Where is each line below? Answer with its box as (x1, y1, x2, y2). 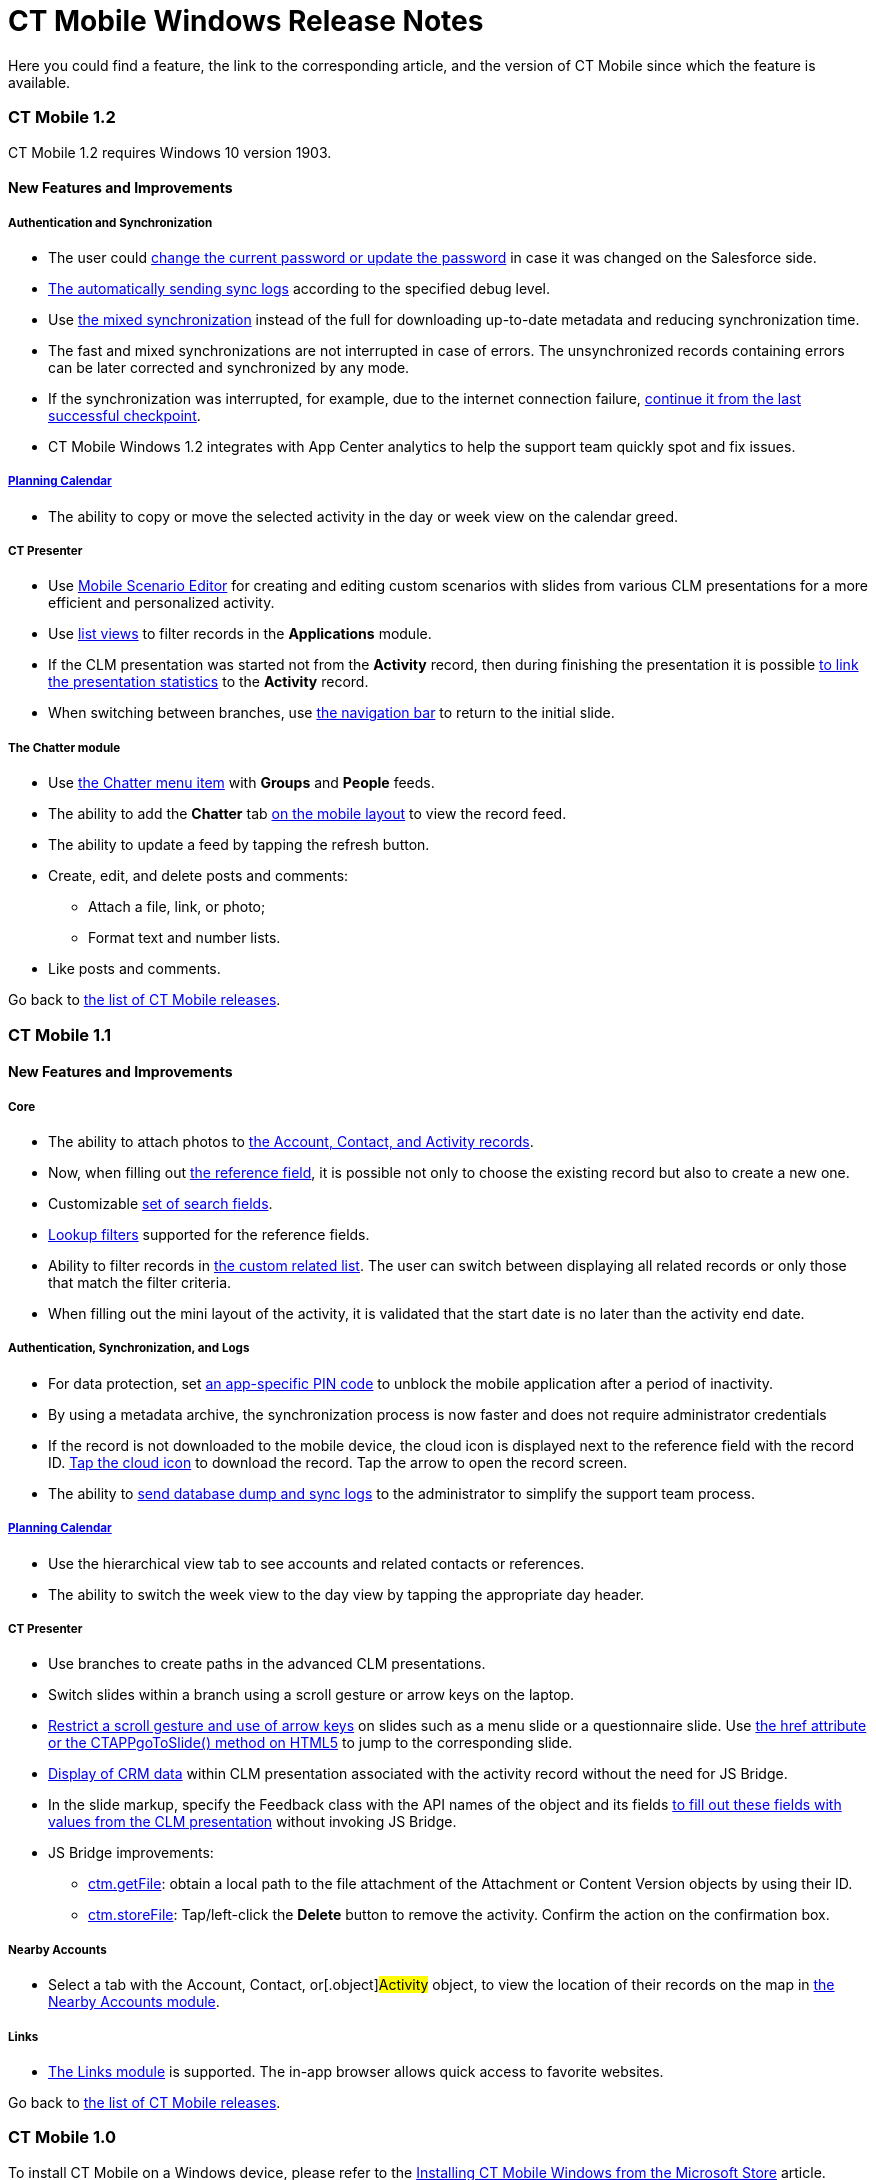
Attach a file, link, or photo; (88, 898, 266, 916)
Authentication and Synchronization (8, 215, 213, 230)
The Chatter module (8, 740, 121, 755)
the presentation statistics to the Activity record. (48, 673, 369, 691)
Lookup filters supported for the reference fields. (48, 1226, 370, 1243)
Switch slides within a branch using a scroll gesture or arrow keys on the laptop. (48, 1686, 575, 1704)
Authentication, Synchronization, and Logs (8, 1341, 250, 1356)
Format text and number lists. (88, 929, 281, 947)
